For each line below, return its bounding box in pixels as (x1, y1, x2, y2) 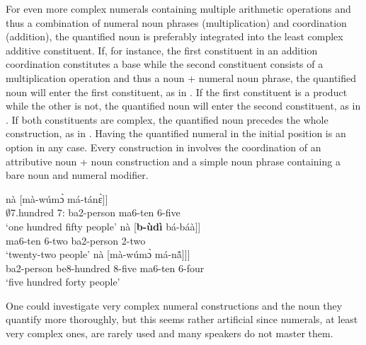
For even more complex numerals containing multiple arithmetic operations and (6, 1, 351, 16)
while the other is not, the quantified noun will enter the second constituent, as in (6, 98, 361, 113)
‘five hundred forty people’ (6, 274, 120, 289)
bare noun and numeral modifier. (6, 168, 149, 182)
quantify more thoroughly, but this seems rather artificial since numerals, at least (6, 312, 358, 327)
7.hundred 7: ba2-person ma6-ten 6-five (11, 205, 181, 220)
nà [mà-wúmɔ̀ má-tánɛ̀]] (6, 191, 108, 206)
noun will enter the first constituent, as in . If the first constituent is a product (6, 84, 348, 99)
